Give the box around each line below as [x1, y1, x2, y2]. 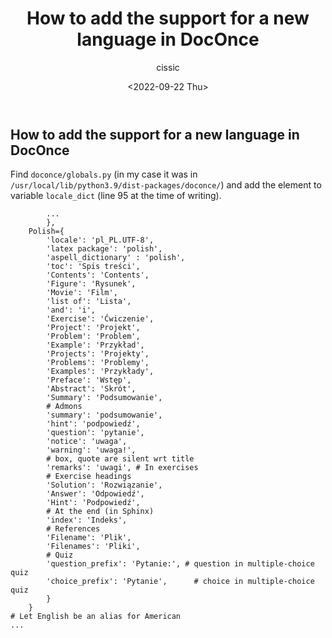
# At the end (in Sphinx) [46, 507, 155, 517]
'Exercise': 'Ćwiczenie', [46, 314, 155, 324]
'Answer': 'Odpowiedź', [46, 489, 145, 499]
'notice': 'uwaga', [46, 437, 128, 447]
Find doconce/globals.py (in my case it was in [10, 168, 198, 181]
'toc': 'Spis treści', [46, 262, 141, 272]
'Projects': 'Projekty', [46, 349, 150, 359]
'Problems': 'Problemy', [46, 358, 150, 368]
